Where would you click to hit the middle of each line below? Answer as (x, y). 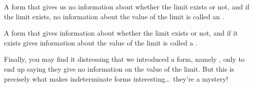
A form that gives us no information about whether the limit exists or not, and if (127, 6)
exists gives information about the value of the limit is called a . (101, 42)
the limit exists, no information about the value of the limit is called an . (114, 16)
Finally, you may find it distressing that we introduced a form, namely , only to (124, 59)
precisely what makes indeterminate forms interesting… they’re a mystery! (116, 78)
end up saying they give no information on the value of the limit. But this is (119, 68)
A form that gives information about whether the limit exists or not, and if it (121, 33)
